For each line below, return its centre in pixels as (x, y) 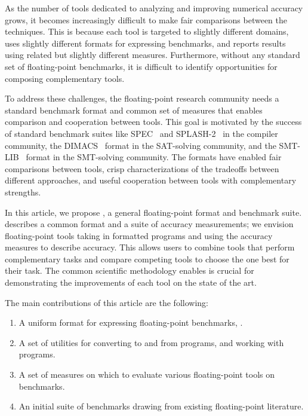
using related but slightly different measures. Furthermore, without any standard (153, 55)
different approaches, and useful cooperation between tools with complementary (151, 180)
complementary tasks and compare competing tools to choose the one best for (147, 259)
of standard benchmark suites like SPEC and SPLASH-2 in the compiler (141, 133)
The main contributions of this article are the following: (107, 302)
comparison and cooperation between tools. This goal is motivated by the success (153, 122)
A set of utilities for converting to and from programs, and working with (151, 342)
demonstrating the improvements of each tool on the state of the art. (131, 282)
